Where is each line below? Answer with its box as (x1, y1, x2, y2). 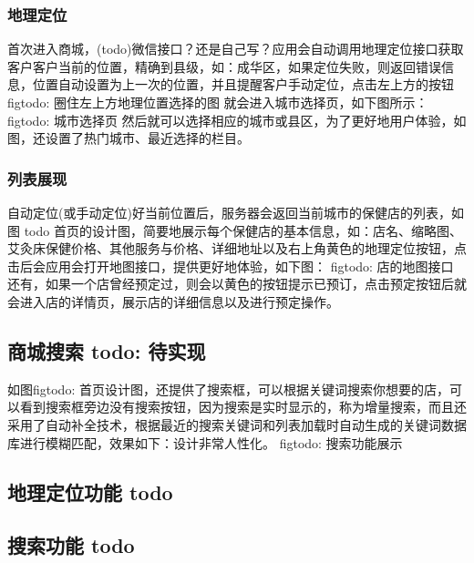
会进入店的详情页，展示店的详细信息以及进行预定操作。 (7, 292, 339, 311)
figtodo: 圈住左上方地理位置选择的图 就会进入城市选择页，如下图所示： (7, 93, 428, 111)
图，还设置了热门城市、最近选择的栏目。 (7, 128, 250, 148)
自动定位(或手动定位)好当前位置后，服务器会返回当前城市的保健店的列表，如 (7, 203, 464, 221)
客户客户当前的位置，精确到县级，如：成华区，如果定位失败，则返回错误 (7, 56, 441, 76)
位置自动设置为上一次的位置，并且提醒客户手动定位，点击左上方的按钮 (32, 75, 454, 94)
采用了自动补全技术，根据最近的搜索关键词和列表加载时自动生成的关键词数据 (7, 415, 467, 434)
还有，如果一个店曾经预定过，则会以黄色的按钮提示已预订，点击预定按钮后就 (7, 274, 467, 293)
